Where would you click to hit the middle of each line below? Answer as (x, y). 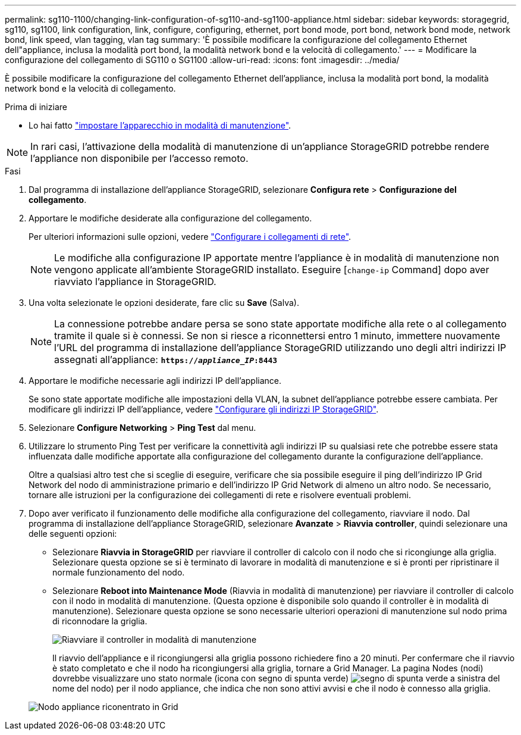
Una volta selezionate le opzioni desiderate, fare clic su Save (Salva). (164, 303)
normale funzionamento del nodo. (119, 572)
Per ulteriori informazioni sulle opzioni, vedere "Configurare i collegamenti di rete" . (190, 237)
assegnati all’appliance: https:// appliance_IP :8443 (166, 359)
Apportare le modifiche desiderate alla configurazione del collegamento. (170, 218)
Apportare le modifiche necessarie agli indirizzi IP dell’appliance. (155, 381)
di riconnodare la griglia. (100, 621)
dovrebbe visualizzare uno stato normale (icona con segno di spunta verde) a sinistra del (276, 678)
